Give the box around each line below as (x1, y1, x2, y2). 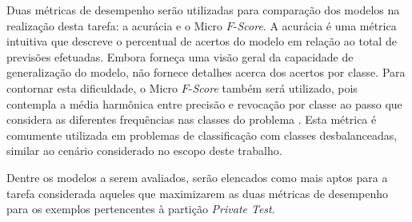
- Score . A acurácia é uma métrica (233, 17, 397, 34)
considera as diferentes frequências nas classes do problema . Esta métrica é (6, 111, 377, 128)
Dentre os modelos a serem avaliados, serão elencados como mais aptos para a (6, 168, 388, 185)
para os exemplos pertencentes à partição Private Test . (6, 200, 275, 217)
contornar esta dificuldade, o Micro (6, 79, 178, 96)
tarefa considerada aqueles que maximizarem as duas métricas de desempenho (6, 184, 388, 201)
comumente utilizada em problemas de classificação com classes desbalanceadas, (6, 126, 398, 143)
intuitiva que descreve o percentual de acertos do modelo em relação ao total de (6, 33, 397, 50)
